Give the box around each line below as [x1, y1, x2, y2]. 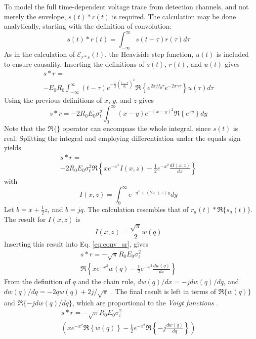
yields [4, 142, 21, 153]
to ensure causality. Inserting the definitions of [4, 58, 144, 69]
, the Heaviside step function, [105, 49, 194, 59]
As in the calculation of [4, 49, 75, 59]
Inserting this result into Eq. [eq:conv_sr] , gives [4, 238, 149, 249]
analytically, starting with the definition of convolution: [4, 21, 171, 31]
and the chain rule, [78, 276, 135, 287]
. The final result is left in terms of [111, 286, 216, 296]
